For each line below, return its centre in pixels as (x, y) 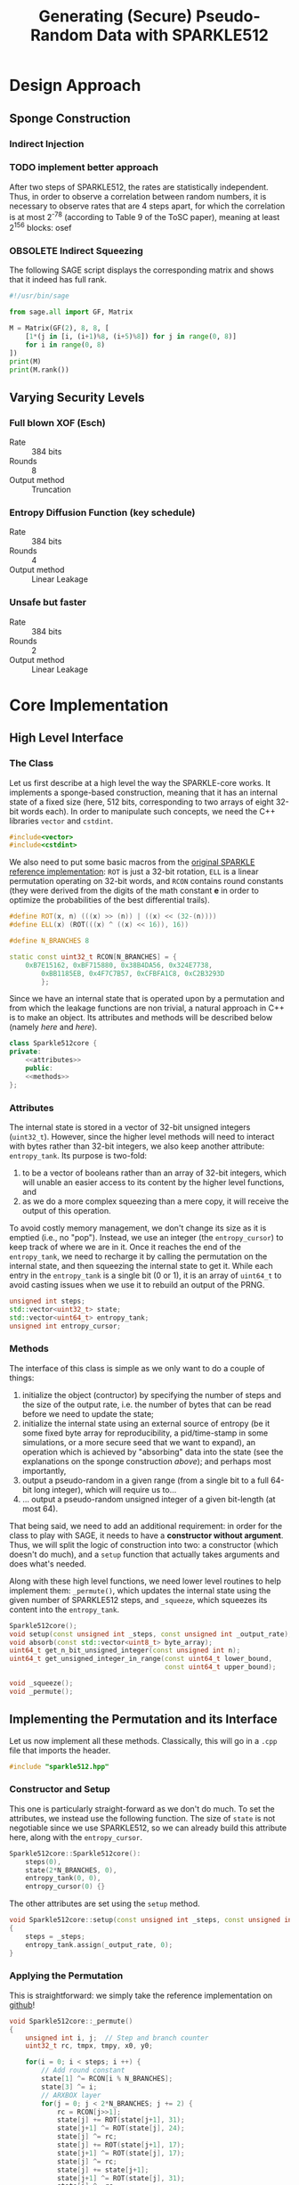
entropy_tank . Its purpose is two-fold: (78, 1155)
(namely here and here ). (53, 1027)
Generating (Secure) (116, 16)
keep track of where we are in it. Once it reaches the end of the (125, 1247)
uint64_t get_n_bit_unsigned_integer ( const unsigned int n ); (125, 1650)
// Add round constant (83, 2070)
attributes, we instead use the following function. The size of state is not (142, 1818)
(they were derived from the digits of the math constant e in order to (134, 891)
